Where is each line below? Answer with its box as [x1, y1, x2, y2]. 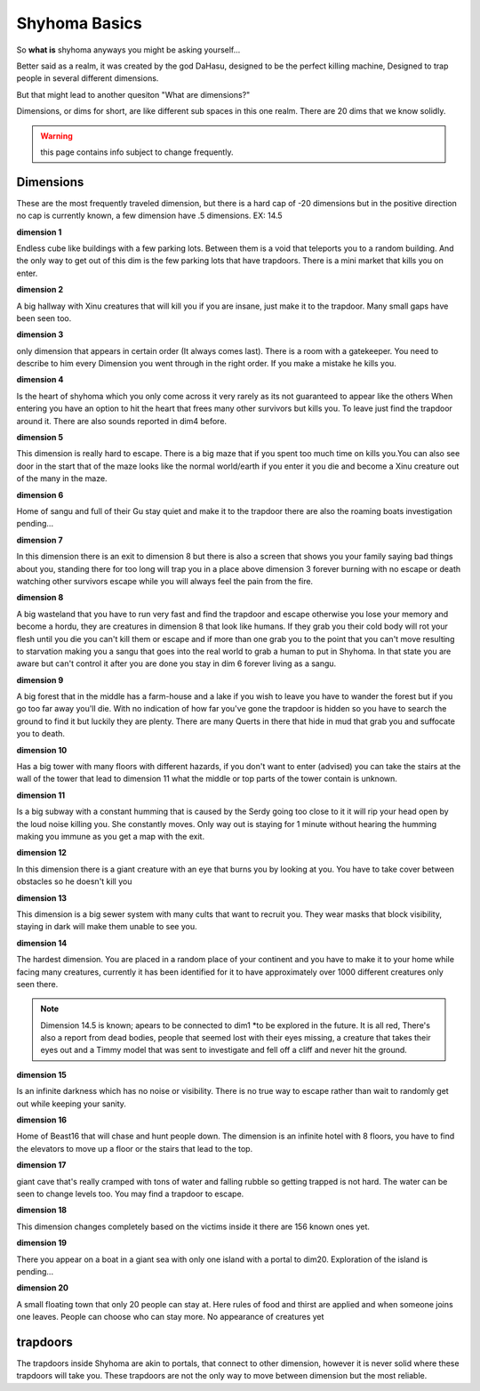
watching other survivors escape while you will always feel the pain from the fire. [16, 575, 314, 586]
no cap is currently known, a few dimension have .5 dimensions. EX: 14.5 [16, 210, 284, 221]
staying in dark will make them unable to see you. [16, 921, 197, 932]
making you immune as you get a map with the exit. [16, 831, 204, 841]
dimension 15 [16, 1069, 67, 1080]
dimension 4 [16, 374, 64, 385]
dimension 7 [16, 535, 63, 545]
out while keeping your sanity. [16, 1098, 126, 1109]
